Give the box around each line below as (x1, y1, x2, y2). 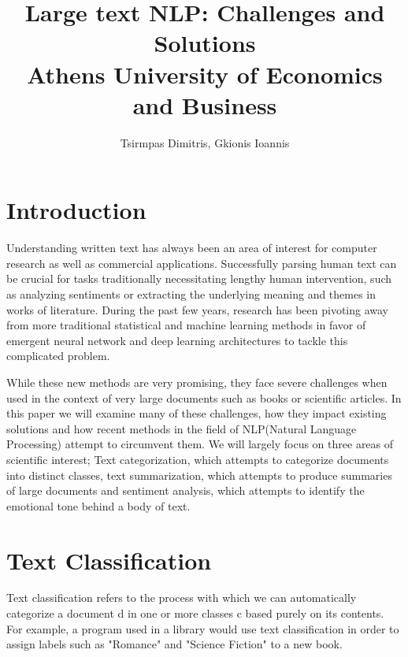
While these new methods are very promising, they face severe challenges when (6, 373, 388, 390)
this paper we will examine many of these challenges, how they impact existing (6, 405, 387, 421)
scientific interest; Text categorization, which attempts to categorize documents (6, 451, 389, 467)
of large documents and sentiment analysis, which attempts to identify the (6, 482, 365, 499)
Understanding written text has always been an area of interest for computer (6, 239, 377, 256)
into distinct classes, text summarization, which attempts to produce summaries (6, 466, 392, 483)
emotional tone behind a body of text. (6, 497, 191, 514)
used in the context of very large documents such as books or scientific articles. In (6, 389, 402, 406)
